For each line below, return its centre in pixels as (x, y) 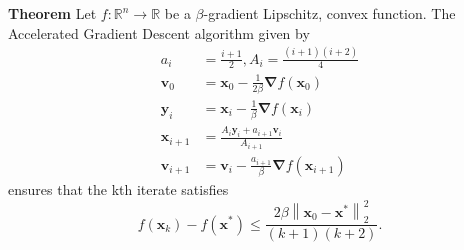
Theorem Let (52, 13)
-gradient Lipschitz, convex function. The (329, 13)
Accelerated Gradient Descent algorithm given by (159, 32)
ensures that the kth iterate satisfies (118, 189)
